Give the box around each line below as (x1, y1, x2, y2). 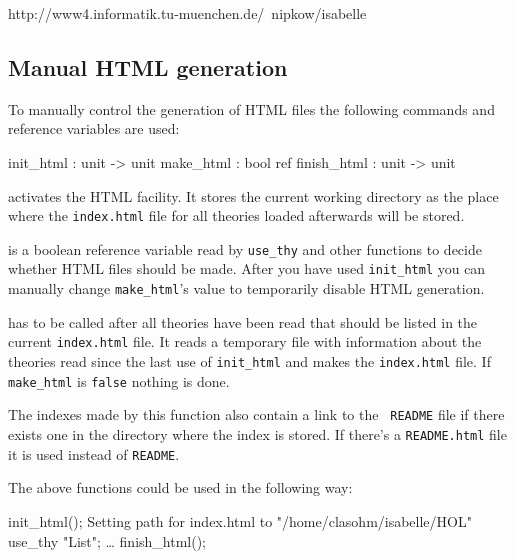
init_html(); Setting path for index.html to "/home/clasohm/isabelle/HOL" (8, 510, 472, 531)
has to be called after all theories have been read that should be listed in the (8, 311, 478, 332)
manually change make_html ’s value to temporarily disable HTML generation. (8, 278, 485, 299)
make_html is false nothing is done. (8, 370, 230, 391)
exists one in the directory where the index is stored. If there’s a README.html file (8, 424, 507, 445)
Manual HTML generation (8, 51, 288, 82)
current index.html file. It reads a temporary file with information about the (8, 331, 482, 352)
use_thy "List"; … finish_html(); (8, 530, 207, 551)
